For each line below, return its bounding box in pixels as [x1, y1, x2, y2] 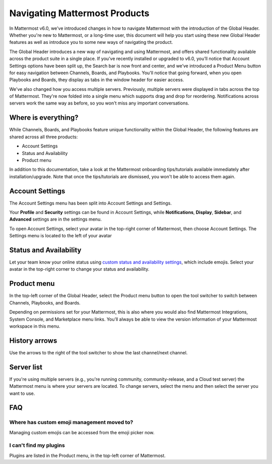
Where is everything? [9, 114, 79, 122]
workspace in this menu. [9, 323, 60, 329]
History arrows [9, 336, 57, 345]
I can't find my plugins [9, 442, 65, 449]
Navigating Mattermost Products [9, 8, 150, 19]
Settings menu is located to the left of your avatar [9, 233, 112, 239]
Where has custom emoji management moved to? [9, 419, 133, 426]
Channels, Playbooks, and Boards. [9, 299, 81, 305]
